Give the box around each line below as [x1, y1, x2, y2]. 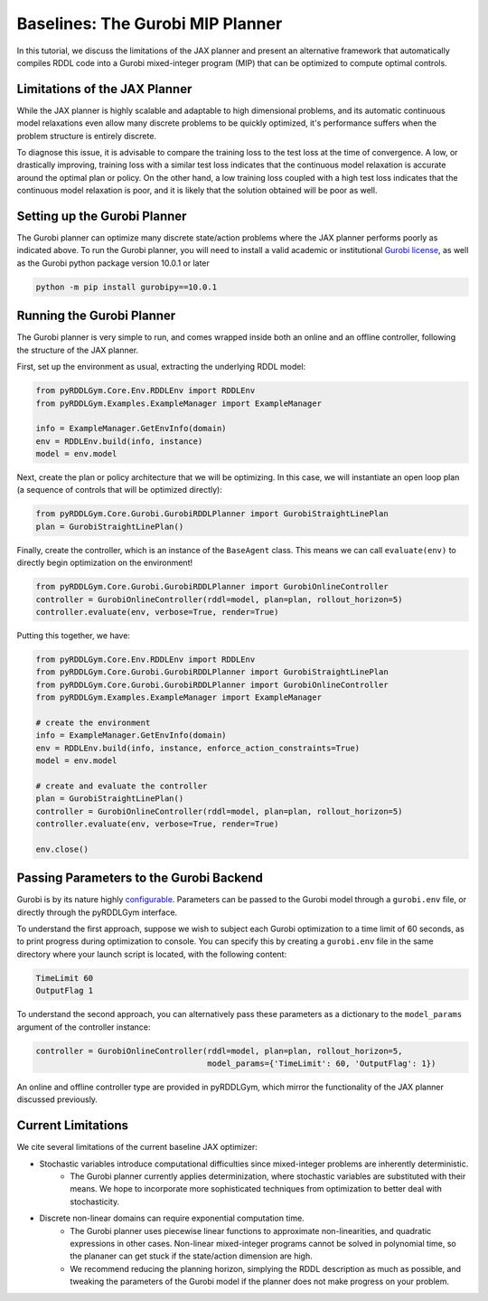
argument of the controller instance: [16, 1022, 151, 1032]
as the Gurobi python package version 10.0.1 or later [16, 258, 210, 269]
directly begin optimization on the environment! [16, 557, 193, 569]
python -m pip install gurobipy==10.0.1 [35, 281, 217, 292]
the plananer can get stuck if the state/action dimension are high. [70, 1250, 313, 1261]
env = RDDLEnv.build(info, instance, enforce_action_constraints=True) [35, 742, 361, 753]
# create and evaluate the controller [35, 780, 208, 791]
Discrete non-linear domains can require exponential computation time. [39, 1212, 305, 1224]
